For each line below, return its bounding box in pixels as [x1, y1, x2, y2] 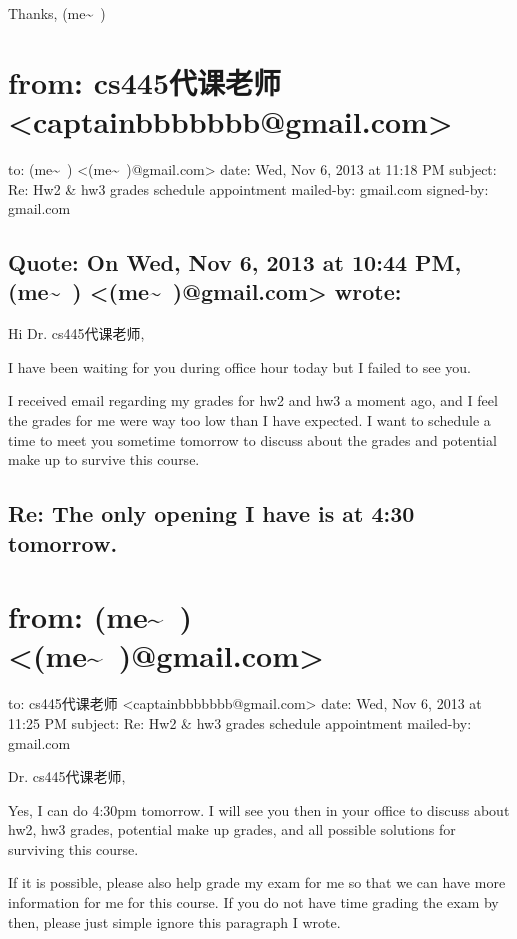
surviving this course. [8, 838, 139, 859]
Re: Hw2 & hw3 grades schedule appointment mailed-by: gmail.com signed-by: [8, 178, 489, 199]
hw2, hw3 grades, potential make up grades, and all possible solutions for [8, 819, 456, 840]
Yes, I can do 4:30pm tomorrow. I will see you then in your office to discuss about [8, 799, 510, 820]
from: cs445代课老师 [8, 61, 282, 102]
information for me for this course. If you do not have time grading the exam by [8, 892, 499, 913]
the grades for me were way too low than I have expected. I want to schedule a [8, 410, 491, 431]
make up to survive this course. [8, 449, 200, 470]
